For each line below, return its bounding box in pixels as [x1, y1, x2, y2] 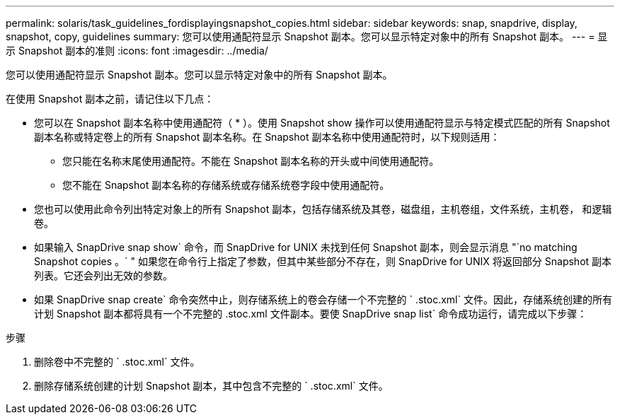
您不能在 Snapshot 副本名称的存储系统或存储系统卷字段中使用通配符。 [62, 179, 390, 191]
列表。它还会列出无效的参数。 [34, 269, 173, 281]
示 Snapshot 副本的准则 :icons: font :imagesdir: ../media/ [6, 45, 268, 57]
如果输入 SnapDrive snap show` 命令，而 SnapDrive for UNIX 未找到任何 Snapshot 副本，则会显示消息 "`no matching [34, 241, 578, 253]
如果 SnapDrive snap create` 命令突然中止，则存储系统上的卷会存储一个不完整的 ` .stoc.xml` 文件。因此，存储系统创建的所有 [34, 293, 612, 305]
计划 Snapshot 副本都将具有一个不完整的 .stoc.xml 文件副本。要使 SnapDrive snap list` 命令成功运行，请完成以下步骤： [34, 308, 587, 320]
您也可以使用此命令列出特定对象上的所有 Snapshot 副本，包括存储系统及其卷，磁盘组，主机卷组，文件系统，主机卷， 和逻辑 [34, 203, 612, 215]
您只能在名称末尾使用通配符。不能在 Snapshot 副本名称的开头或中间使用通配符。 [62, 155, 440, 167]
